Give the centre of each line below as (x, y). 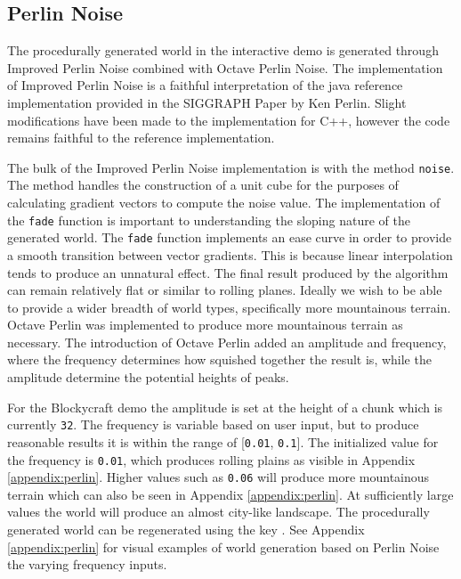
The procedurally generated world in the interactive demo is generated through (223, 50)
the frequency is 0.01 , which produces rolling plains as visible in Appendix (211, 459)
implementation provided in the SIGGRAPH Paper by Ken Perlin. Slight (207, 102)
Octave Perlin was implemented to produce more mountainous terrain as (205, 325)
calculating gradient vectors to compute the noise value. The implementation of (224, 203)
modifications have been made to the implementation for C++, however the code (229, 120)
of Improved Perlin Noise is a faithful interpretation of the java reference (205, 85)
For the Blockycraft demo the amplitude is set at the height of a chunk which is (225, 407)
